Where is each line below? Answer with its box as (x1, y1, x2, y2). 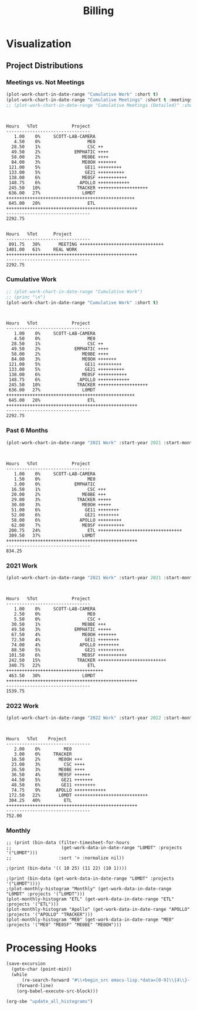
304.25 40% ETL (8, 797, 72, 803)
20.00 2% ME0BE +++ (11, 491, 107, 497)
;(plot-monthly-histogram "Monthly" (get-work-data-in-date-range (6, 886, 172, 892)
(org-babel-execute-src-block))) (16, 988, 98, 994)
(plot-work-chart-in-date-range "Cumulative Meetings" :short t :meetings (6, 97, 193, 103)
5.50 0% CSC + (13, 616, 101, 622)
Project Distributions (6, 60, 83, 70)
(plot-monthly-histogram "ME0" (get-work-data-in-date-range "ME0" (6, 917, 175, 923)
